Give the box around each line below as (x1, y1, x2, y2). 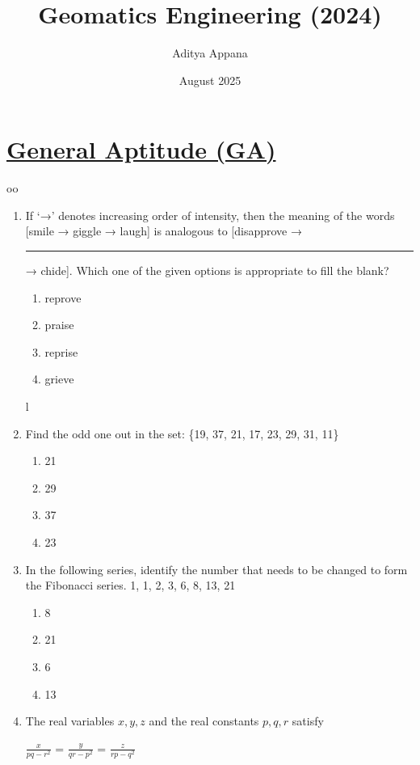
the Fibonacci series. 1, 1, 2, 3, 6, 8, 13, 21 (25, 577, 236, 594)
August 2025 (178, 71, 241, 88)
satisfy (292, 712, 324, 729)
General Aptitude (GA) (6, 133, 276, 166)
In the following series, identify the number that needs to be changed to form (25, 560, 408, 577)
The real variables (25, 712, 115, 729)
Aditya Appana (172, 44, 248, 61)
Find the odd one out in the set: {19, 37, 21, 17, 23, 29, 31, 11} (25, 425, 339, 442)
